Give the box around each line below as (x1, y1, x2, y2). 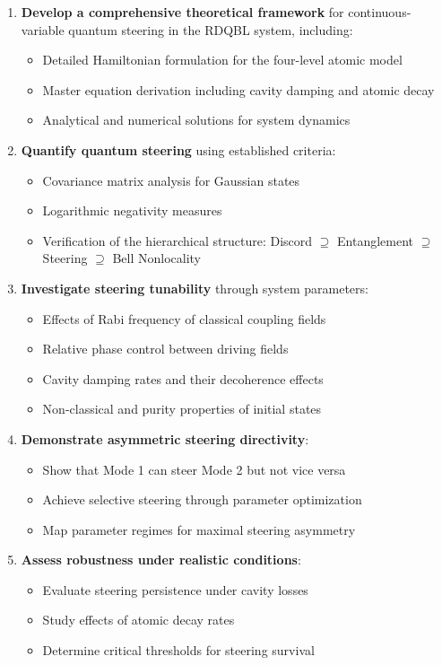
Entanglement (337, 231, 414, 249)
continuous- (348, 3, 412, 21)
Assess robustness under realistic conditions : (21, 550, 301, 569)
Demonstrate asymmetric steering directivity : (21, 429, 309, 448)
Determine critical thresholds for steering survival (42, 641, 315, 660)
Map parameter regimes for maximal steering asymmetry (42, 520, 356, 538)
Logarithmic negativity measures (42, 201, 222, 220)
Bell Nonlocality (112, 249, 201, 267)
